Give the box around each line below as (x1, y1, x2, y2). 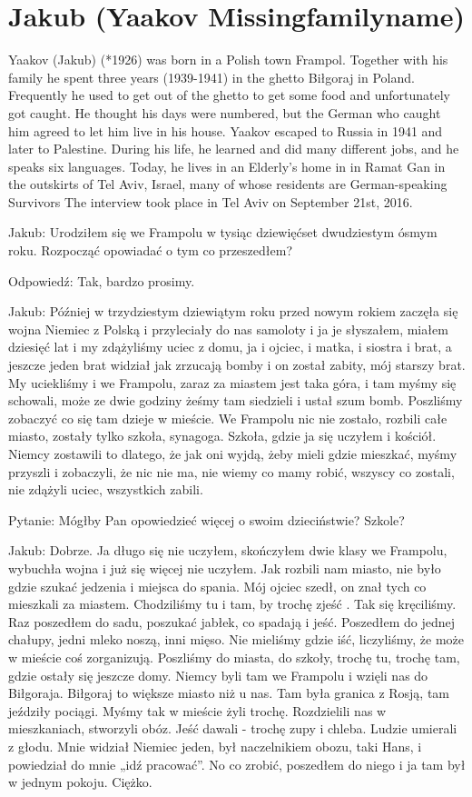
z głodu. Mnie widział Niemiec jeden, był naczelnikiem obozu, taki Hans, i (8, 736, 422, 755)
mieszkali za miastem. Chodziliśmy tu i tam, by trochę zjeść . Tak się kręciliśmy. (8, 594, 457, 613)
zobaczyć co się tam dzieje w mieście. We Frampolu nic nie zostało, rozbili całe (8, 408, 447, 427)
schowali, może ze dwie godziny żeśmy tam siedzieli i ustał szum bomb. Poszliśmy (8, 391, 463, 410)
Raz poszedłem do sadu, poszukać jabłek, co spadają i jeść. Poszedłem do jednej (8, 612, 456, 631)
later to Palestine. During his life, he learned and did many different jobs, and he (8, 139, 459, 158)
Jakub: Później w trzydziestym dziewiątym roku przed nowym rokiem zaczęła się (8, 302, 458, 321)
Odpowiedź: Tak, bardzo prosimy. (8, 271, 195, 290)
